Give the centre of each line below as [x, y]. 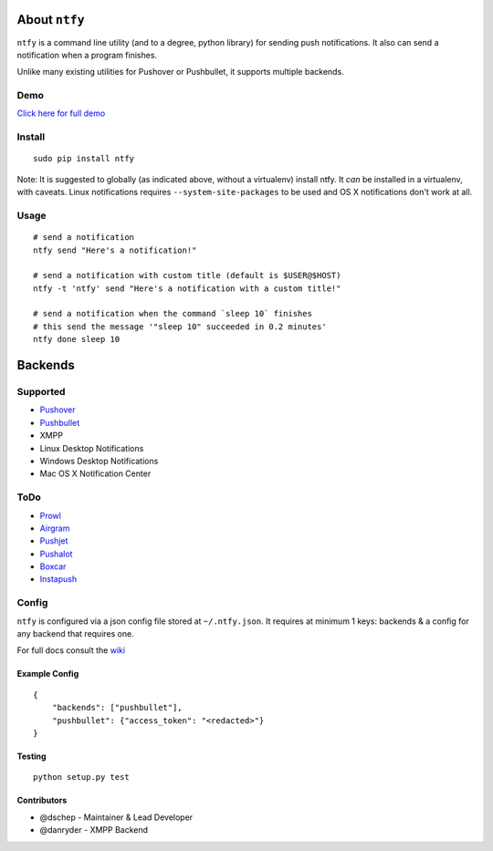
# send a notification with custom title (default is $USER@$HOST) [187, 275]
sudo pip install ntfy [84, 159]
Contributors [42, 800]
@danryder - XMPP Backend [94, 830]
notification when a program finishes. [87, 55]
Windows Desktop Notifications [99, 461]
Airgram [55, 528]
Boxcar [53, 566]
